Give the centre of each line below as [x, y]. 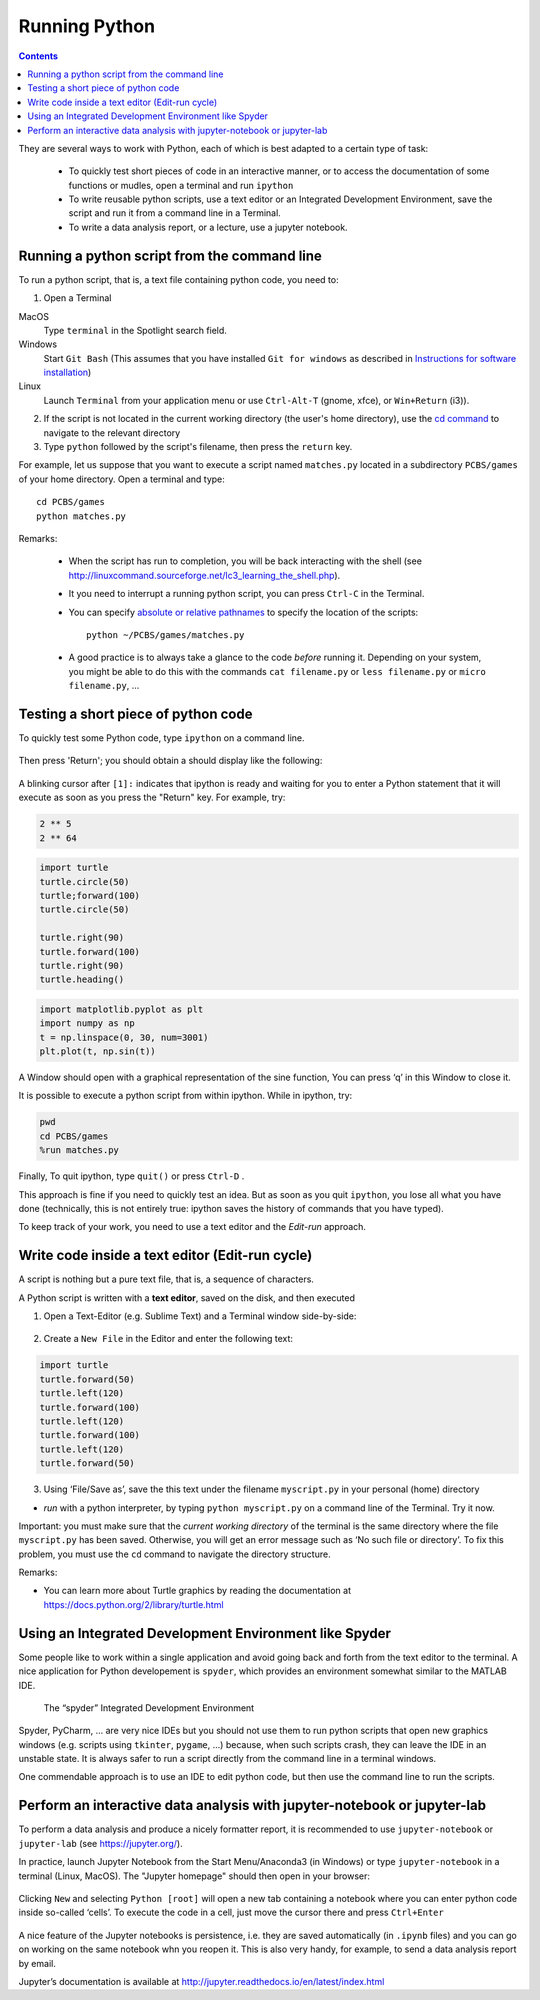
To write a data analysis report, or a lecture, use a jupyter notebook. [208, 227]
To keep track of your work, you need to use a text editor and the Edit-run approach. [192, 1227]
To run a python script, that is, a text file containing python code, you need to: [178, 279]
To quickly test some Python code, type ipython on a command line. [161, 738]
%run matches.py [79, 1150]
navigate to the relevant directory [112, 432]
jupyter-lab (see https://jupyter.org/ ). [101, 1843]
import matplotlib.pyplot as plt [121, 1009]
